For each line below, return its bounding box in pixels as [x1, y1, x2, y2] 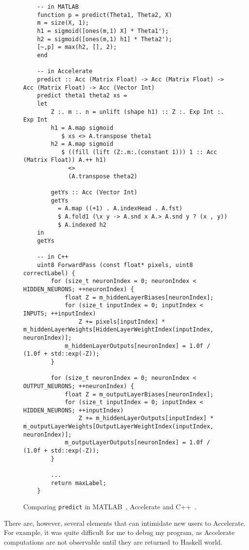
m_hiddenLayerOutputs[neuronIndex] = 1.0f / [64, 342, 210, 349]
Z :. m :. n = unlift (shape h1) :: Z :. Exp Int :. [51, 108, 224, 115]
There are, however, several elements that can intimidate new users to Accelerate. [4, 518, 246, 528]
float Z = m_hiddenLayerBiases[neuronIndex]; [64, 294, 214, 301]
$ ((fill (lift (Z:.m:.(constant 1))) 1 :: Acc [61, 148, 217, 156]
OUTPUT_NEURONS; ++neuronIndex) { [23, 382, 134, 390]
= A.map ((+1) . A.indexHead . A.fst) [58, 205, 183, 212]
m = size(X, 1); [37, 19, 89, 27]
